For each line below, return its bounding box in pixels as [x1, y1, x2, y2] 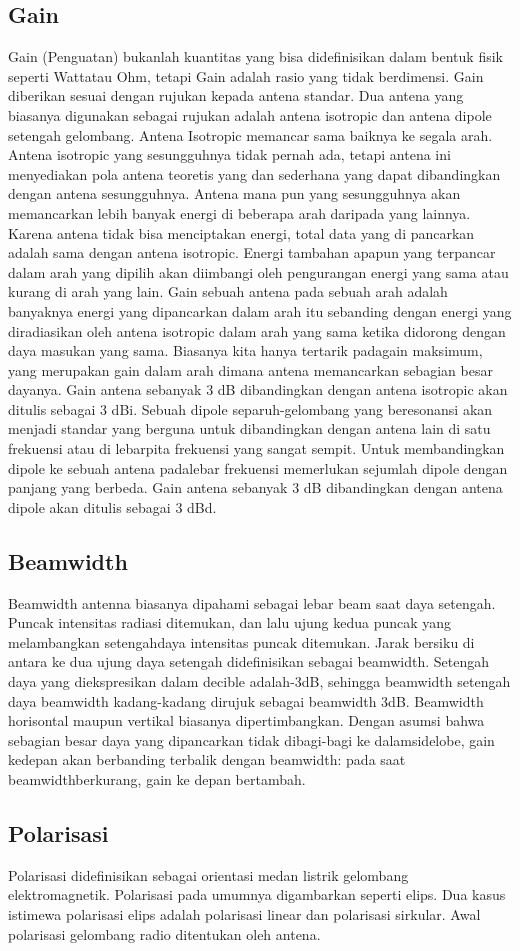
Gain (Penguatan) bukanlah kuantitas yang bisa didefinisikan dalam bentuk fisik [8, 46, 503, 67]
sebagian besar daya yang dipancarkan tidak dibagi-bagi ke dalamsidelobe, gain [8, 729, 495, 750]
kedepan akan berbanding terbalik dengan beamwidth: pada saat [8, 749, 406, 770]
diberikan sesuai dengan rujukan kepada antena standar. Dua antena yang [8, 85, 464, 106]
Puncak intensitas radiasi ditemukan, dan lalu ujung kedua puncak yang [8, 612, 452, 633]
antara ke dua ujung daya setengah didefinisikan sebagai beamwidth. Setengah [8, 651, 489, 672]
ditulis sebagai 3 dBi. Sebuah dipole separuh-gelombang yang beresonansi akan [8, 398, 493, 419]
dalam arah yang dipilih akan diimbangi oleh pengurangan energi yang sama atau [8, 261, 509, 282]
